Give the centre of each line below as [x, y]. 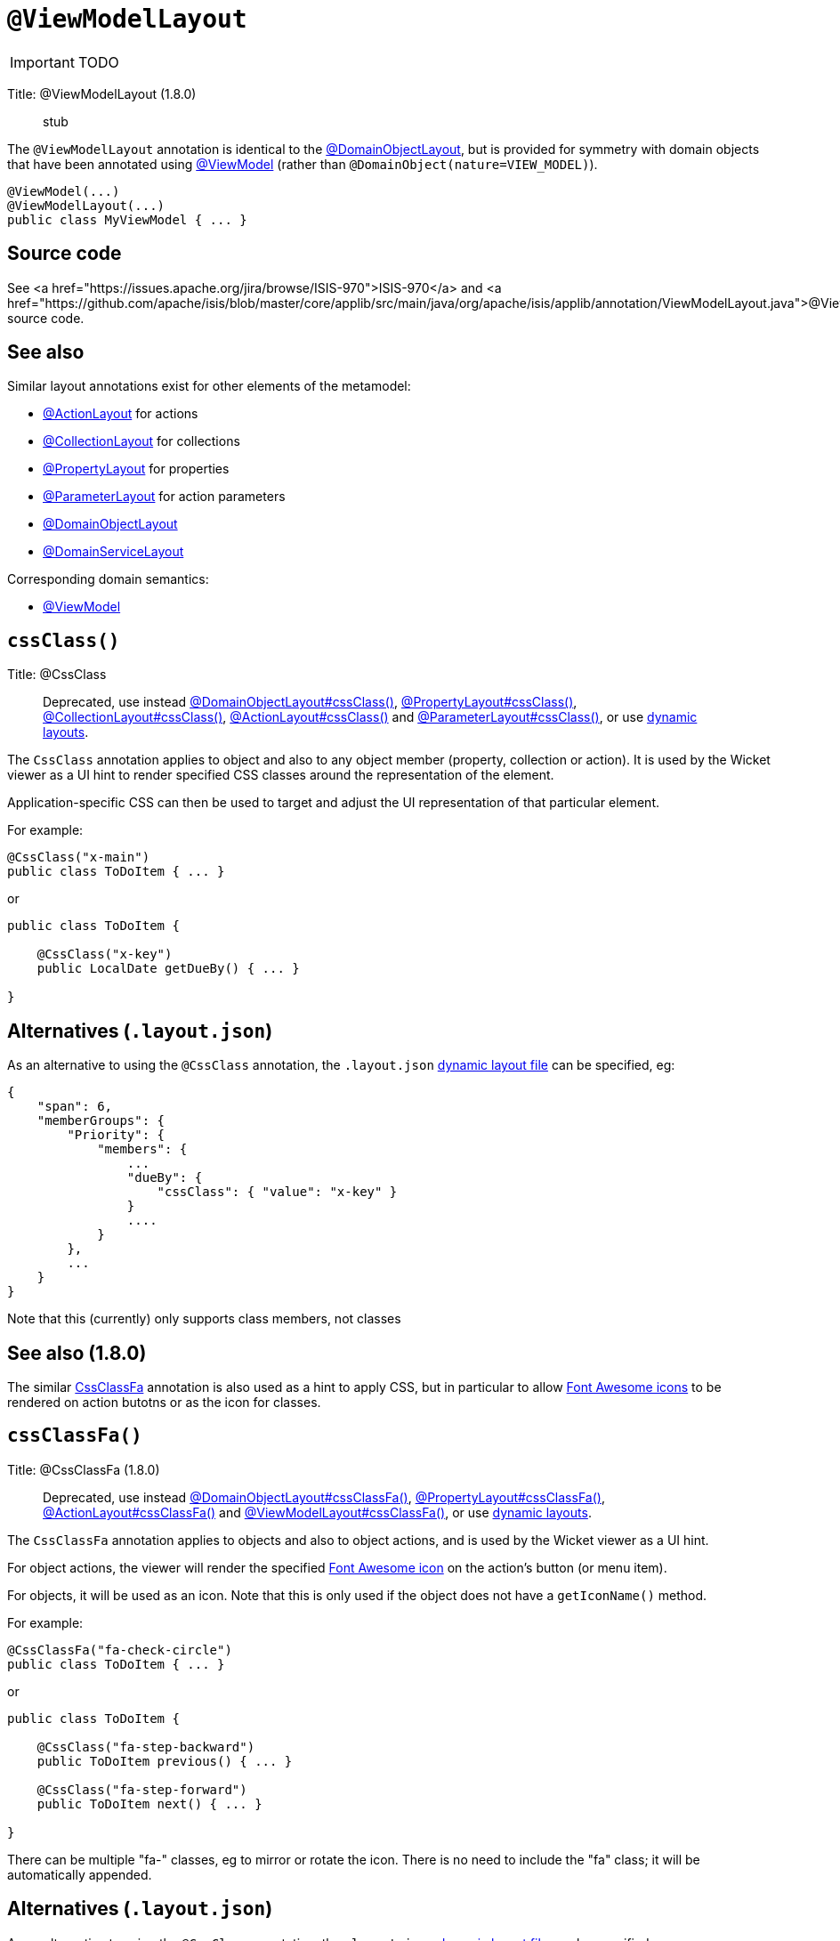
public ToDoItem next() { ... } [149, 1804]
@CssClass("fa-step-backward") [146, 1747]
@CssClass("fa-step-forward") [142, 1789]
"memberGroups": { [101, 1121]
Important [42, 62]
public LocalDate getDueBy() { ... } [168, 969]
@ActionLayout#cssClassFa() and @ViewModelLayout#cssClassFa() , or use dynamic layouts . [317, 1512]
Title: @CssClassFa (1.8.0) [84, 1469]
